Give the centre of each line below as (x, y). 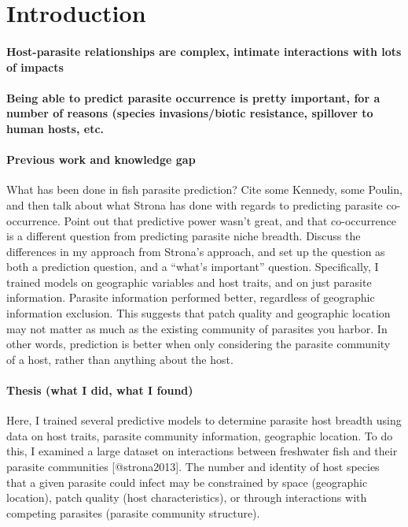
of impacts (35, 67)
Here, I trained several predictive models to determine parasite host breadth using (204, 420)
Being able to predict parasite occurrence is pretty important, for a (193, 97)
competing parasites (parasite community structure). (133, 512)
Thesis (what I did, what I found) (100, 390)
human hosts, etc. (55, 128)
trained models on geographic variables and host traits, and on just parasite (189, 282)
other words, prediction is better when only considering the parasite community (198, 344)
